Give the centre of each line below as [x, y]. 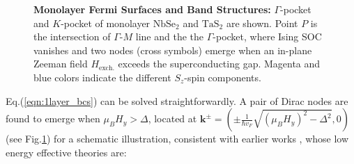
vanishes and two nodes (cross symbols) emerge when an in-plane [173, 50]
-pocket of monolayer [106, 23]
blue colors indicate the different [102, 77]
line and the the [170, 36]
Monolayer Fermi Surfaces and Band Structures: [152, 9]
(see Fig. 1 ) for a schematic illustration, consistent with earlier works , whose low [177, 139]
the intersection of [72, 36]
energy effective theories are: [66, 152]
